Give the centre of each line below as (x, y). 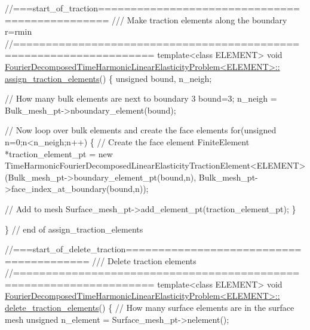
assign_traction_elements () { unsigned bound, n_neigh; (108, 78)
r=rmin (19, 31)
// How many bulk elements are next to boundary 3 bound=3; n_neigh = (141, 98)
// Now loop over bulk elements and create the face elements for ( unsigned (141, 130)
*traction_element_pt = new (59, 153)
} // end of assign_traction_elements (74, 229)
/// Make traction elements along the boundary (199, 19)
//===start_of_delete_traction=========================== (153, 249)
